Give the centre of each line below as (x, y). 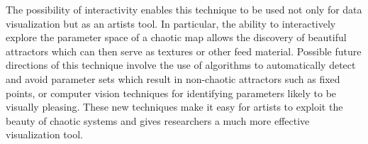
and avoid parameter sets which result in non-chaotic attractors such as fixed (173, 78)
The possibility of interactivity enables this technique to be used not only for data (184, 9)
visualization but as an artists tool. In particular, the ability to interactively (171, 23)
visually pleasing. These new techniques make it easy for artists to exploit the (174, 107)
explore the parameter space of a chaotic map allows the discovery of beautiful (176, 37)
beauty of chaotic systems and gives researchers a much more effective (158, 120)
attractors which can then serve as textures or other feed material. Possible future (184, 51)
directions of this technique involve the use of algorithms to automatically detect (181, 65)
